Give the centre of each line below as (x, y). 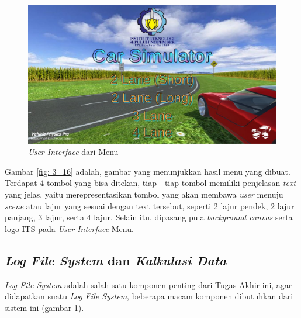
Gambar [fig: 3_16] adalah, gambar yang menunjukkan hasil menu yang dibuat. (148, 171)
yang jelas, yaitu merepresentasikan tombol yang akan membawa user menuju (144, 194)
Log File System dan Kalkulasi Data (116, 260)
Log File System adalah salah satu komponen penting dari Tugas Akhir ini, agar (148, 284)
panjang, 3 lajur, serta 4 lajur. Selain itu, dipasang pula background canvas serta (149, 217)
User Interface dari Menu (73, 152)
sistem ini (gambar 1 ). (44, 307)
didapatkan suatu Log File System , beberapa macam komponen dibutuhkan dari (149, 296)
